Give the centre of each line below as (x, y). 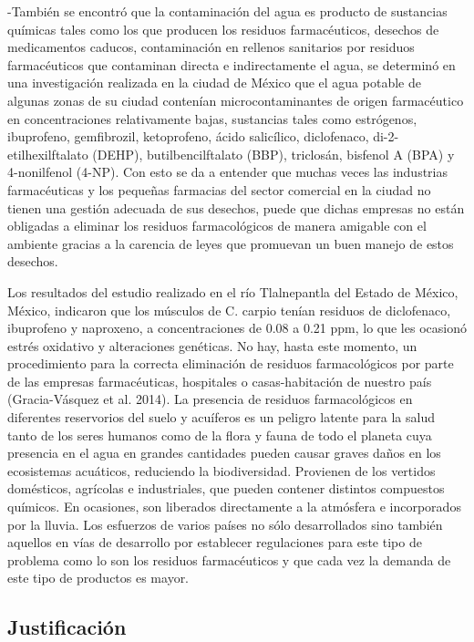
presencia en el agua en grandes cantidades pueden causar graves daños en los (224, 453)
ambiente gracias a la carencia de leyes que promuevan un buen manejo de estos (231, 243)
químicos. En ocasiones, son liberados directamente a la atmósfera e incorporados (234, 507)
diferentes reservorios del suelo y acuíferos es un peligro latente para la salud (222, 417)
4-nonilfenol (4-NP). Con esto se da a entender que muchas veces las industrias (227, 172)
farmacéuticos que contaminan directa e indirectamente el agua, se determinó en (232, 64)
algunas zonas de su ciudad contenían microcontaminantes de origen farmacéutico (236, 100)
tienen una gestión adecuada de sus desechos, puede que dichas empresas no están (236, 207)
